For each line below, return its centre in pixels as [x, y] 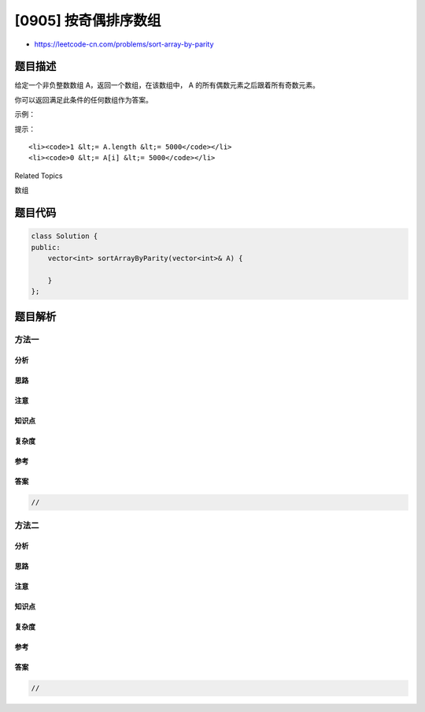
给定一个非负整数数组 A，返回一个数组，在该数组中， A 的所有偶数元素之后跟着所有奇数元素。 [167, 85]
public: [46, 247]
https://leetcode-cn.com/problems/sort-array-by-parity [124, 44]
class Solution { [65, 236]
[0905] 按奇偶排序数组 [88, 21]
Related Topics [39, 175]
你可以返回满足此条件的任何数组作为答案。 [83, 99]
